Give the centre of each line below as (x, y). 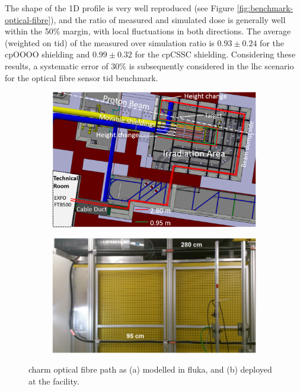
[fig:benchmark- (265, 8)
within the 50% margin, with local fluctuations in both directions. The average (148, 31)
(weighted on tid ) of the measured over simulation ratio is (110, 42)
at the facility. (54, 381)
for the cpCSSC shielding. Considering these (215, 54)
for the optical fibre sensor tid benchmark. (82, 77)
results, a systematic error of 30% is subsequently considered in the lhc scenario (149, 65)
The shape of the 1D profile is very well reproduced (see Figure (119, 8)
